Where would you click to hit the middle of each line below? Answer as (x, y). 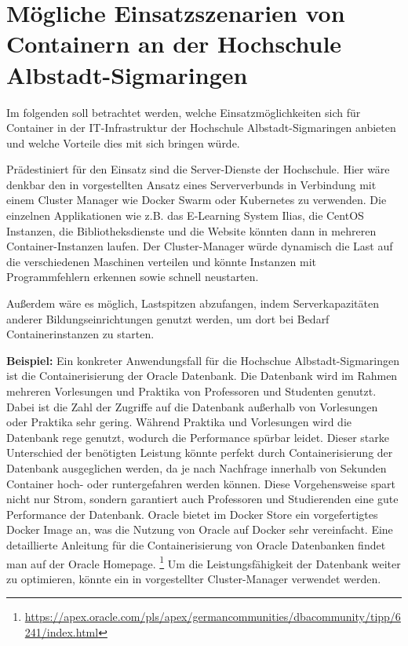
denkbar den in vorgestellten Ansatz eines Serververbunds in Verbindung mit (191, 184)
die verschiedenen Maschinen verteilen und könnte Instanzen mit (162, 261)
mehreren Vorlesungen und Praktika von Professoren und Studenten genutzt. (191, 391)
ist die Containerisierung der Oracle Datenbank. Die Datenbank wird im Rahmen (202, 376)
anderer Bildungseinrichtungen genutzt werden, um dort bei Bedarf (168, 318)
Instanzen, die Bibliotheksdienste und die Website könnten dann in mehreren (191, 230)
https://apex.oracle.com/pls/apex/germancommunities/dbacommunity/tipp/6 (213, 617)
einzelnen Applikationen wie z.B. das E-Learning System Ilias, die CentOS (185, 215)
